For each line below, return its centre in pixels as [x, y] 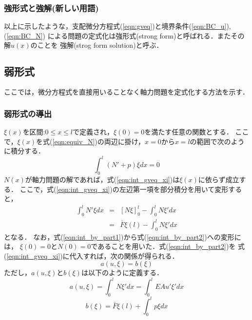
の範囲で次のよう [217, 141]
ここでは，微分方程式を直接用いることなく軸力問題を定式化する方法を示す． [127, 92]
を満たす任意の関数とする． [189, 132]
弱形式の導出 [28, 113]
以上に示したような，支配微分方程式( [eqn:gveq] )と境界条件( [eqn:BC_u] [115, 26]
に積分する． [24, 151]
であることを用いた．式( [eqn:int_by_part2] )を [163, 246]
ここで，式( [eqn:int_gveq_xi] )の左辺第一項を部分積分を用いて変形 [124, 189]
